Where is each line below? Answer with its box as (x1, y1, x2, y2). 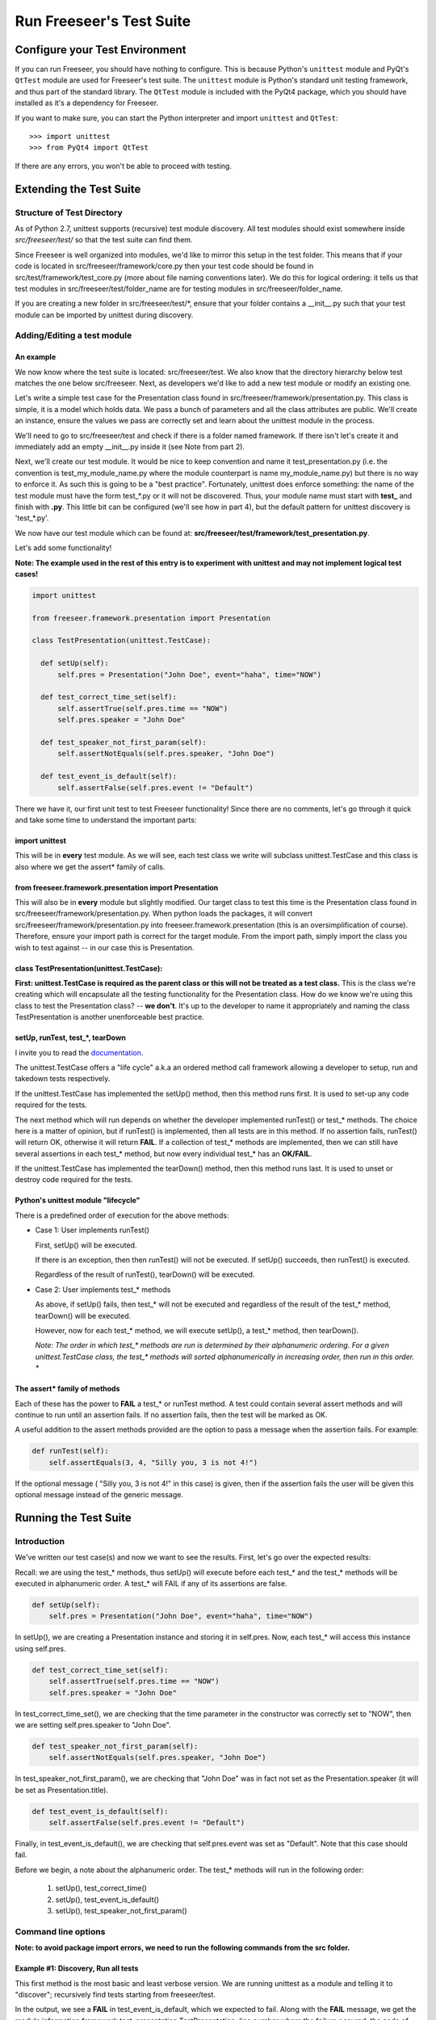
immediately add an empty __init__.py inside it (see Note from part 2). (15, 441, 245, 452)
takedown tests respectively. (15, 1074, 111, 1084)
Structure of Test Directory (15, 207, 123, 218)
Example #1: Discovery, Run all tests (15, 1963, 139, 1973)
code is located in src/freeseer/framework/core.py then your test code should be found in (15, 261, 314, 271)
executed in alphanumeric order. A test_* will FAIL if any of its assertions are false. (15, 1579, 287, 1589)
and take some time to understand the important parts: (15, 814, 197, 824)
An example (15, 352, 57, 362)
